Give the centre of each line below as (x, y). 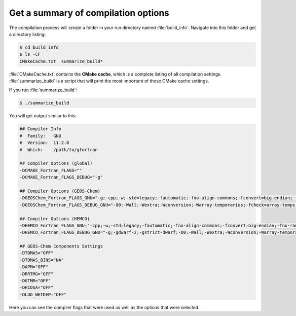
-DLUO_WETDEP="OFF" (43, 294)
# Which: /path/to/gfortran (59, 150)
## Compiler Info (40, 129)
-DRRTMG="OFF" (37, 274)
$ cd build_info (39, 47)
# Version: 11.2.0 (44, 143)
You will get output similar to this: (43, 116)
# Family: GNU (40, 136)
